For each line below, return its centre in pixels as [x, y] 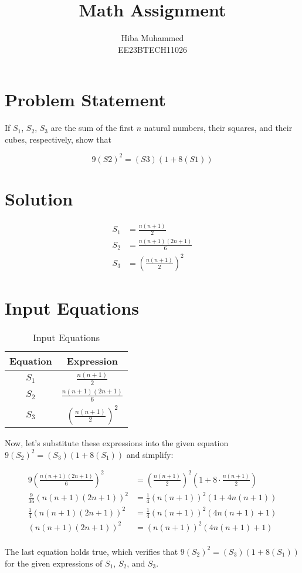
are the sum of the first [92, 128]
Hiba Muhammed [152, 38]
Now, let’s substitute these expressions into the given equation [117, 442]
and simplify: [150, 454]
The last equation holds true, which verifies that [91, 551]
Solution [39, 199]
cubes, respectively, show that [58, 139]
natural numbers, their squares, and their [218, 128]
